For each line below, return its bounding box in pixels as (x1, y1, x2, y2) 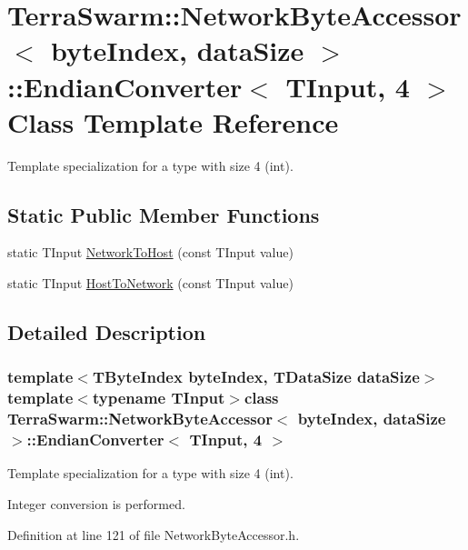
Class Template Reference (7, 103, 339, 140)
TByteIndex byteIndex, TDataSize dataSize (92, 365, 420, 388)
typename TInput (92, 386, 225, 409)
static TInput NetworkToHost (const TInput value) (7, 243, 294, 262)
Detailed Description (7, 318, 206, 346)
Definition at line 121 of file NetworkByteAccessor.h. (7, 525, 300, 544)
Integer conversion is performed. (7, 495, 185, 514)
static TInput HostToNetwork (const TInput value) (7, 274, 294, 293)
